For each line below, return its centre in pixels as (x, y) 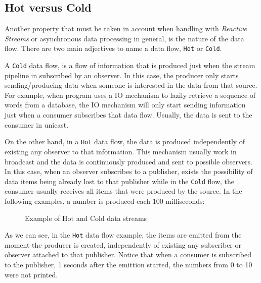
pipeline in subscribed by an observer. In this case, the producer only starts (122, 75)
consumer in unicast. (37, 124)
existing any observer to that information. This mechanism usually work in (121, 151)
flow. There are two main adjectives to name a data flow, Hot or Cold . (113, 48)
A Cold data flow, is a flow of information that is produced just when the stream (130, 65)
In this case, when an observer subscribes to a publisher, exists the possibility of (129, 171)
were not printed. (31, 274)
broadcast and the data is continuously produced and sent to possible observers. (129, 161)
